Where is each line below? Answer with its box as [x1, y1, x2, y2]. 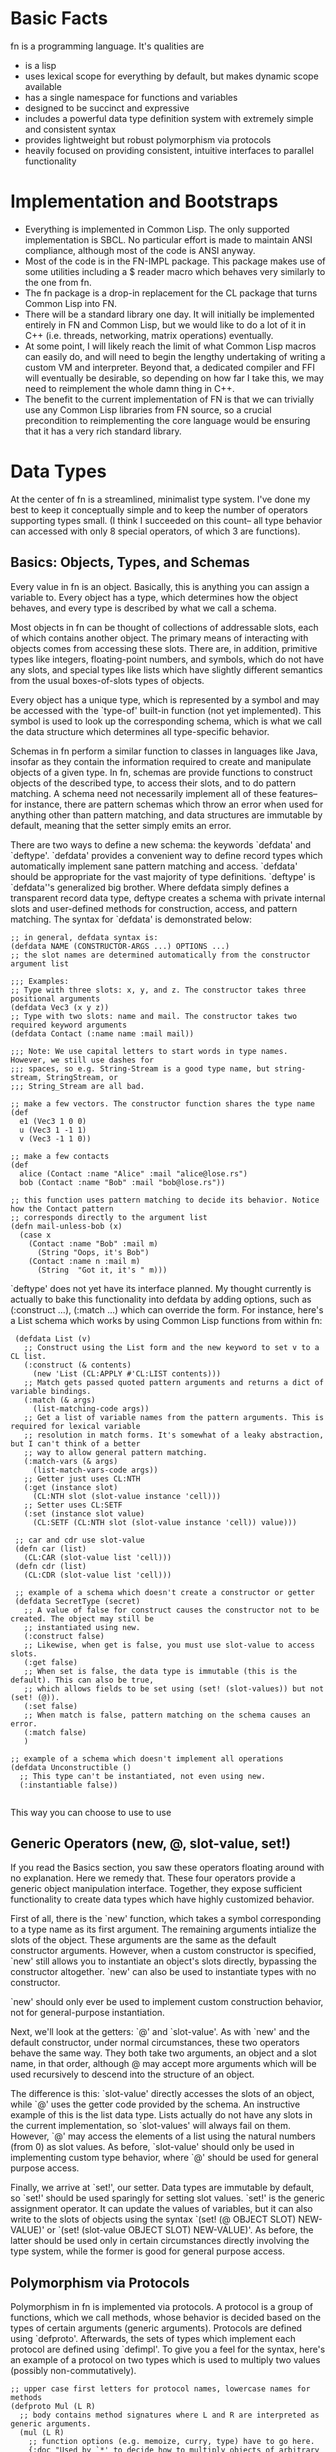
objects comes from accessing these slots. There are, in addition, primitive [10, 642, 318, 654]
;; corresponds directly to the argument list [10, 1212, 208, 1222]
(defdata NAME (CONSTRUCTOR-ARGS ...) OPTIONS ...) [10, 941, 230, 951]
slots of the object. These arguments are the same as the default [10, 1934, 277, 1946]
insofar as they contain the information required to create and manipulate [10, 755, 312, 767]
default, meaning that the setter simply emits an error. [10, 819, 232, 831]
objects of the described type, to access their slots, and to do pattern [10, 777, 297, 789]
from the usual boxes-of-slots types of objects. [10, 674, 205, 686]
